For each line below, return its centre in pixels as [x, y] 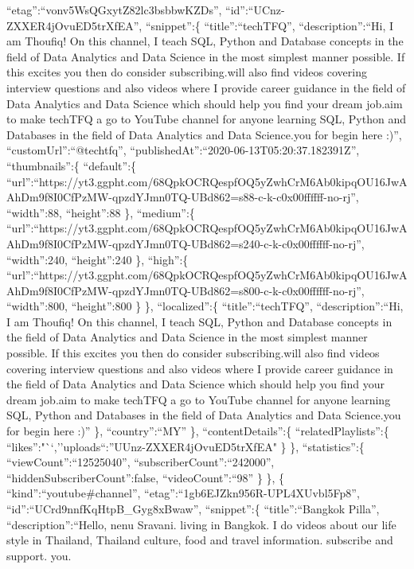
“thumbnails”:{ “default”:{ [72, 165]
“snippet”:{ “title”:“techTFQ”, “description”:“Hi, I [269, 25]
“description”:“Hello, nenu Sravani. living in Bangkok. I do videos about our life [201, 524]
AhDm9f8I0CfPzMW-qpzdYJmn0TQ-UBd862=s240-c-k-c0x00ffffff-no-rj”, [186, 243]
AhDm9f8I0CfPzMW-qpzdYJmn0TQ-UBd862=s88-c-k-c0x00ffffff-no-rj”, [183, 197]
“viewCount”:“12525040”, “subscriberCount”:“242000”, [141, 462]
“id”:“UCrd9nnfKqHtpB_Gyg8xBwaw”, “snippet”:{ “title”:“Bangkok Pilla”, [193, 509]
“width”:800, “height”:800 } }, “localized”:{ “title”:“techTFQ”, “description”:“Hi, [205, 306]
